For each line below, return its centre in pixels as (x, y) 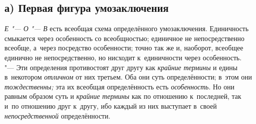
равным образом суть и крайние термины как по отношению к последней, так (123, 96)
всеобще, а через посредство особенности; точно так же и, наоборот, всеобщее (124, 48)
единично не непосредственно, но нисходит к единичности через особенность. (123, 57)
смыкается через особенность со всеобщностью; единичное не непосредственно (125, 38)
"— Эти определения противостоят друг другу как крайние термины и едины (121, 67)
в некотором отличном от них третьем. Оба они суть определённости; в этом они (128, 77)
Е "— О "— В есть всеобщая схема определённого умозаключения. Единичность (127, 28)
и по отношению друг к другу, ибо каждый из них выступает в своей (111, 105)
